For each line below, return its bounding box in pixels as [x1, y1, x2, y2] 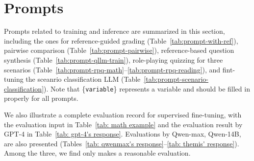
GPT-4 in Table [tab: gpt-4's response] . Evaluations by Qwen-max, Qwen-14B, [4, 129, 241, 139]
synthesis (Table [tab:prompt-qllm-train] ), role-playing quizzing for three [4, 54, 223, 65]
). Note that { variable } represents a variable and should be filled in [44, 83, 250, 93]
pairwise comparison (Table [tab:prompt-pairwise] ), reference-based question [4, 45, 234, 55]
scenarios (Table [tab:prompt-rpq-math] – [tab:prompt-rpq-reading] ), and [4, 64, 221, 74]
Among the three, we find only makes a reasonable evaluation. [4, 148, 191, 158]
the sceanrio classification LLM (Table [25, 74, 141, 84]
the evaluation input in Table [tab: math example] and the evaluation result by [4, 119, 243, 129]
